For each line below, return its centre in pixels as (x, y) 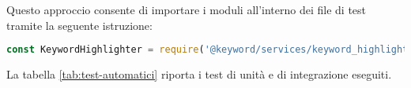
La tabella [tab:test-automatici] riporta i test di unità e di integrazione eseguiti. (199, 74)
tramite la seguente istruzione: (79, 25)
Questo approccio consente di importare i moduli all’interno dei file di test (187, 9)
